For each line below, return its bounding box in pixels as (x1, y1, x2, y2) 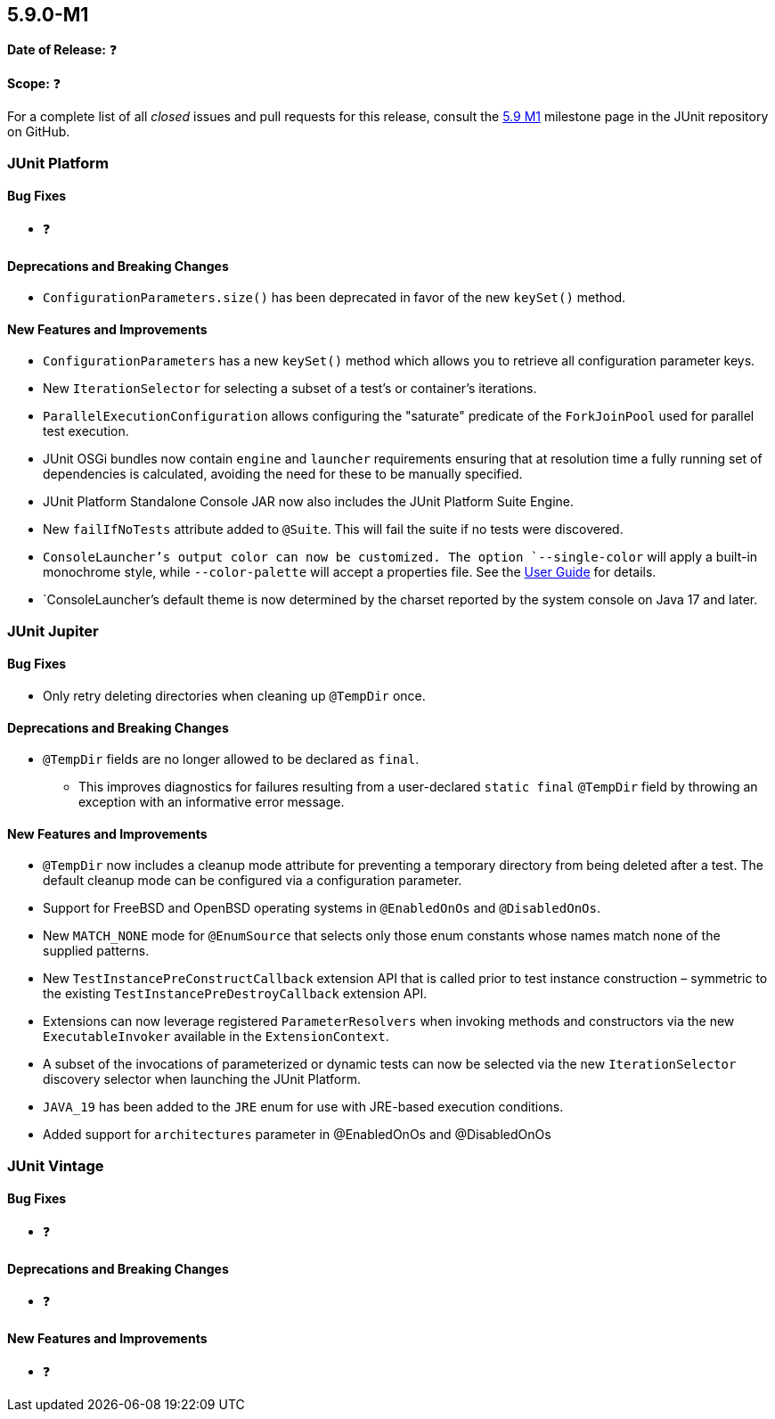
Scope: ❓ (7, 76, 61, 92)
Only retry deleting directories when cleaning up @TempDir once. (43, 688, 426, 704)
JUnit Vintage (7, 1156, 104, 1175)
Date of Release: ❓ (7, 42, 118, 58)
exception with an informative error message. (78, 794, 345, 810)
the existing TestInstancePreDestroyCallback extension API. (43, 986, 428, 1002)
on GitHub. (7, 124, 70, 140)
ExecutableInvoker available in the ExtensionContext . (43, 1029, 389, 1045)
